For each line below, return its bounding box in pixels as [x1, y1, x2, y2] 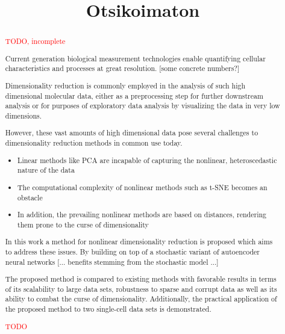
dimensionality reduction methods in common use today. [5, 138, 183, 148]
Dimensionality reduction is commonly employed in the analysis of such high [5, 80, 246, 90]
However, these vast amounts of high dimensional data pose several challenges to [5, 128, 258, 138]
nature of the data [17, 165, 75, 175]
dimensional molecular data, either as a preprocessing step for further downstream [5, 90, 263, 101]
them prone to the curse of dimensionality [17, 219, 149, 229]
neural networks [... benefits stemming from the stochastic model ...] [5, 256, 219, 267]
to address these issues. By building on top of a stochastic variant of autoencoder [5, 246, 260, 256]
